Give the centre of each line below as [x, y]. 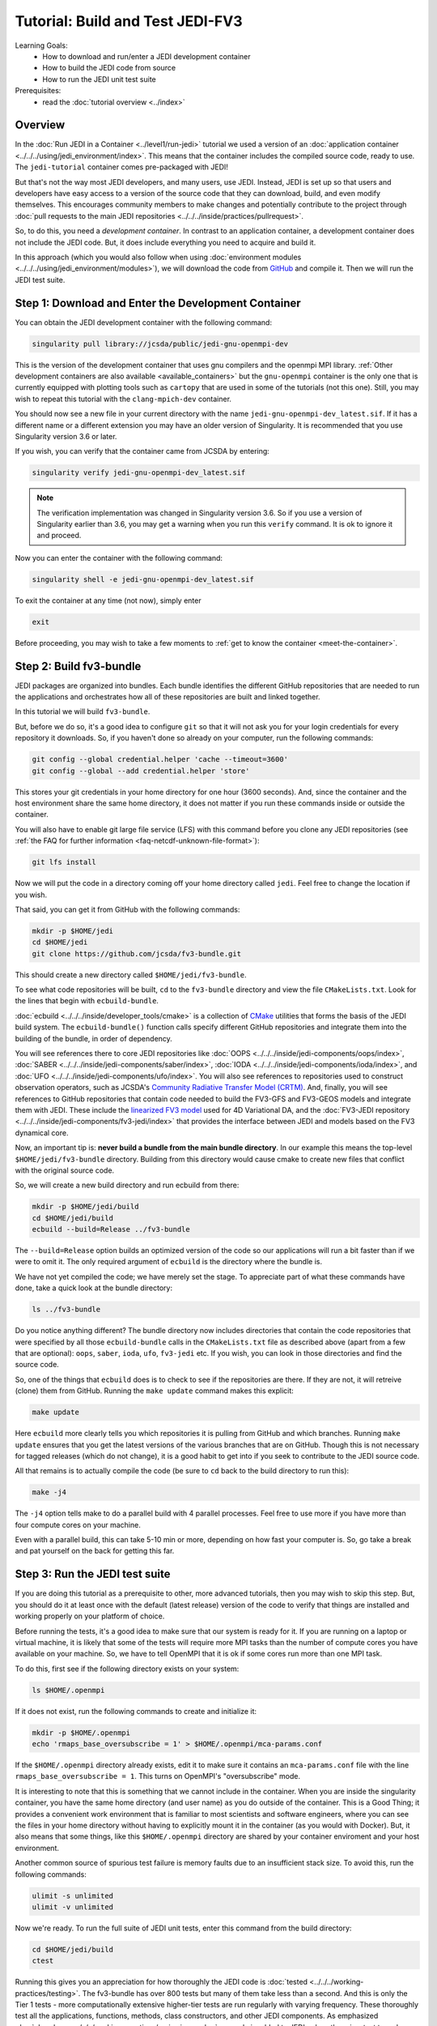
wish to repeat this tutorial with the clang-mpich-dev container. [123, 399]
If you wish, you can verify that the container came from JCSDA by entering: [142, 451]
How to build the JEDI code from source [109, 68]
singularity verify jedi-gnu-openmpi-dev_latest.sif [139, 473]
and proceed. [59, 536]
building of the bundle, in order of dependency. [94, 1038]
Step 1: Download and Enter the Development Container [158, 303]
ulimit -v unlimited [72, 1907]
